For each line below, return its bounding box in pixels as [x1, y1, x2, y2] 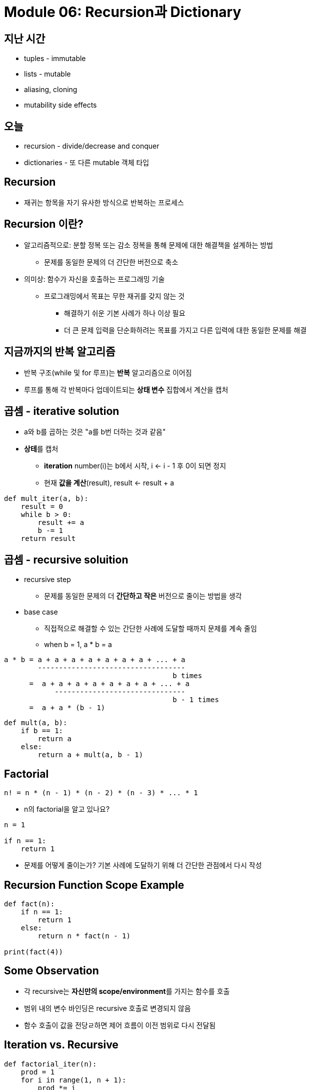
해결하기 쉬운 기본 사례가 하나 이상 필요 [64, 308, 185, 317]
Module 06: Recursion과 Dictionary [4, 4, 241, 21]
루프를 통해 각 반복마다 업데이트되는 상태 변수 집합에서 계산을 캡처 [24, 385, 228, 394]
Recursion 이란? [4, 218, 83, 231]
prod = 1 [20, 1067, 55, 1076]
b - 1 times [172, 696, 219, 704]
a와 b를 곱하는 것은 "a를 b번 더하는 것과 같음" [24, 427, 166, 436]
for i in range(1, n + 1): [20, 1075, 126, 1084]
